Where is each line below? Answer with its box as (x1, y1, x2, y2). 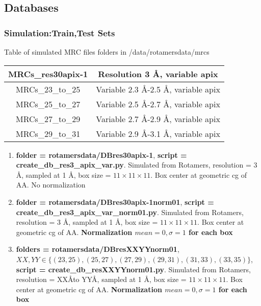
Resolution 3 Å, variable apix (98, 67, 218, 80)
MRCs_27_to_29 (16, 112, 81, 125)
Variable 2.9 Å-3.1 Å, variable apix (96, 127, 220, 139)
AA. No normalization (16, 179, 86, 190)
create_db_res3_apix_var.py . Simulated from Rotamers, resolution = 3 (16, 159, 257, 170)
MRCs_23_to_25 (16, 83, 81, 95)
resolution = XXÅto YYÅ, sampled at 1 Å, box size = (16, 274, 187, 285)
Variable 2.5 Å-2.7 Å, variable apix (96, 98, 220, 110)
